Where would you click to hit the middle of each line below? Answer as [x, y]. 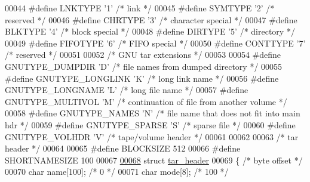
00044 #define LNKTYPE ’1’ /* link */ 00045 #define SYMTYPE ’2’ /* [140, 8]
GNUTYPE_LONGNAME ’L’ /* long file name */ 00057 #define [127, 90]
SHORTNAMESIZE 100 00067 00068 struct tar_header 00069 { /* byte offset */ [154, 160]
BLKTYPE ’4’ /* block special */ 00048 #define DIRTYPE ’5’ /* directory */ [150, 31]
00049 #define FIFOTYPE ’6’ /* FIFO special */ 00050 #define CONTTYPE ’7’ [155, 43]
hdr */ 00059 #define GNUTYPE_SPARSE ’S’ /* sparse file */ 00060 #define [150, 124]
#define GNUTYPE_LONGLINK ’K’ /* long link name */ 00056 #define [142, 78]
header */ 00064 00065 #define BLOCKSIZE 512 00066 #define [123, 148]
